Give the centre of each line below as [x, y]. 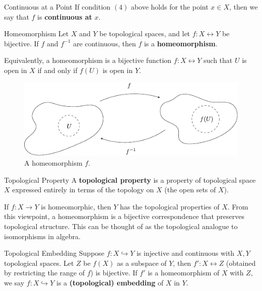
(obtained [241, 263]
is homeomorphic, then [76, 206]
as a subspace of [142, 263]
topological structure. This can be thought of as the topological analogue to [121, 226]
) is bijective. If [114, 273]
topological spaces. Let [39, 263]
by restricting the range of [45, 273]
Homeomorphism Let [37, 33]
